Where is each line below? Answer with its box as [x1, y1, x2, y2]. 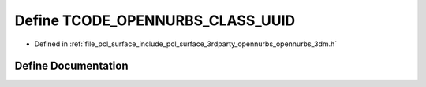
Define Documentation [14, 60, 129, 73]
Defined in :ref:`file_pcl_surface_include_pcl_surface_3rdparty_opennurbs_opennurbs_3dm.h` [34, 39, 338, 49]
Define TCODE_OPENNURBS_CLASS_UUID [14, 12, 296, 29]
